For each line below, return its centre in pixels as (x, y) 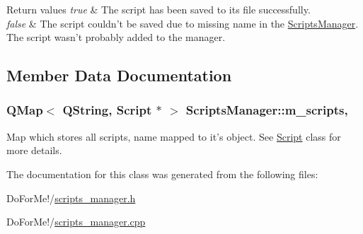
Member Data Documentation (119, 75)
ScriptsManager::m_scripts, (267, 110)
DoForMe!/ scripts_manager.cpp (76, 222)
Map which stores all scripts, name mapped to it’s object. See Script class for (174, 136)
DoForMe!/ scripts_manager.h (71, 198)
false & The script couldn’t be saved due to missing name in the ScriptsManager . (183, 23)
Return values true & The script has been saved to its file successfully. (159, 9)
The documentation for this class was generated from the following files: (162, 174)
